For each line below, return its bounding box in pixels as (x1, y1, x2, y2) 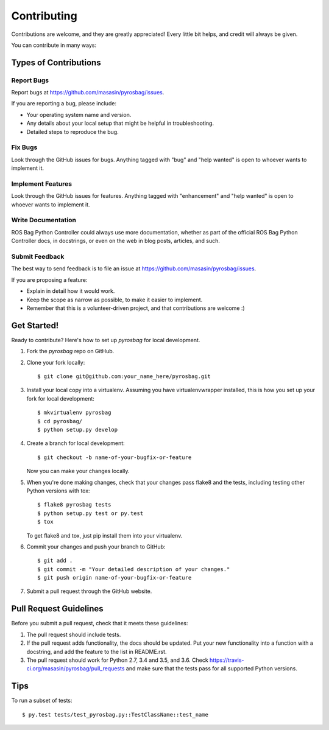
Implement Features (11, 180, 73, 188)
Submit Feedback (11, 253, 65, 261)
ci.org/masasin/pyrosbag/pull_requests (26, 665, 125, 672)
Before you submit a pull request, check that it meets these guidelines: (11, 620, 188, 627)
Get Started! (11, 320, 59, 331)
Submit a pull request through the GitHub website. (26, 588, 152, 595)
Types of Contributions (11, 57, 101, 68)
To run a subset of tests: (11, 697, 73, 704)
